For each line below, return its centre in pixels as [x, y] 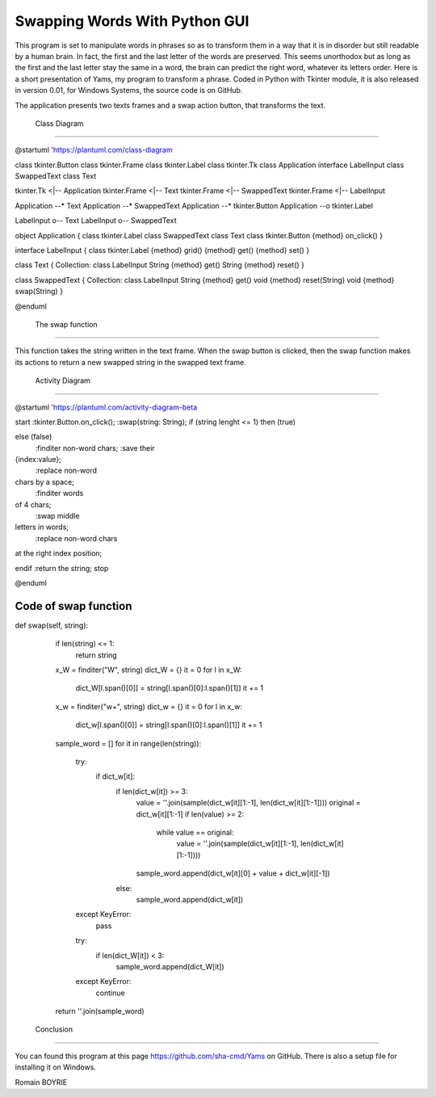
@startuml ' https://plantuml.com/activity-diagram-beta [106, 407]
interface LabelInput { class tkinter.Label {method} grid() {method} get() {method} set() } [162, 250]
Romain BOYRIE [41, 1082]
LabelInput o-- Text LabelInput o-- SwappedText [96, 221]
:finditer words [59, 494]
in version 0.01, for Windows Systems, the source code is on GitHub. [129, 90]
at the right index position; [59, 553]
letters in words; [42, 527]
